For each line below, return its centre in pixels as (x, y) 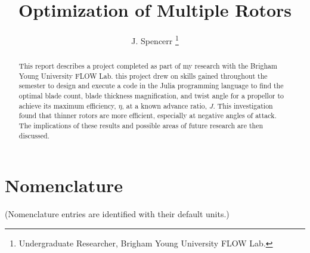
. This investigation (243, 105)
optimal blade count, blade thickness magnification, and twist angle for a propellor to (151, 96)
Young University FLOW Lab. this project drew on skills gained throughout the (143, 75)
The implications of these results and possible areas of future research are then (141, 126)
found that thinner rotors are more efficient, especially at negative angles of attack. (148, 115)
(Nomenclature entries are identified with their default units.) (117, 214)
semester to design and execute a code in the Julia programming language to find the (151, 86)
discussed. (34, 135)
